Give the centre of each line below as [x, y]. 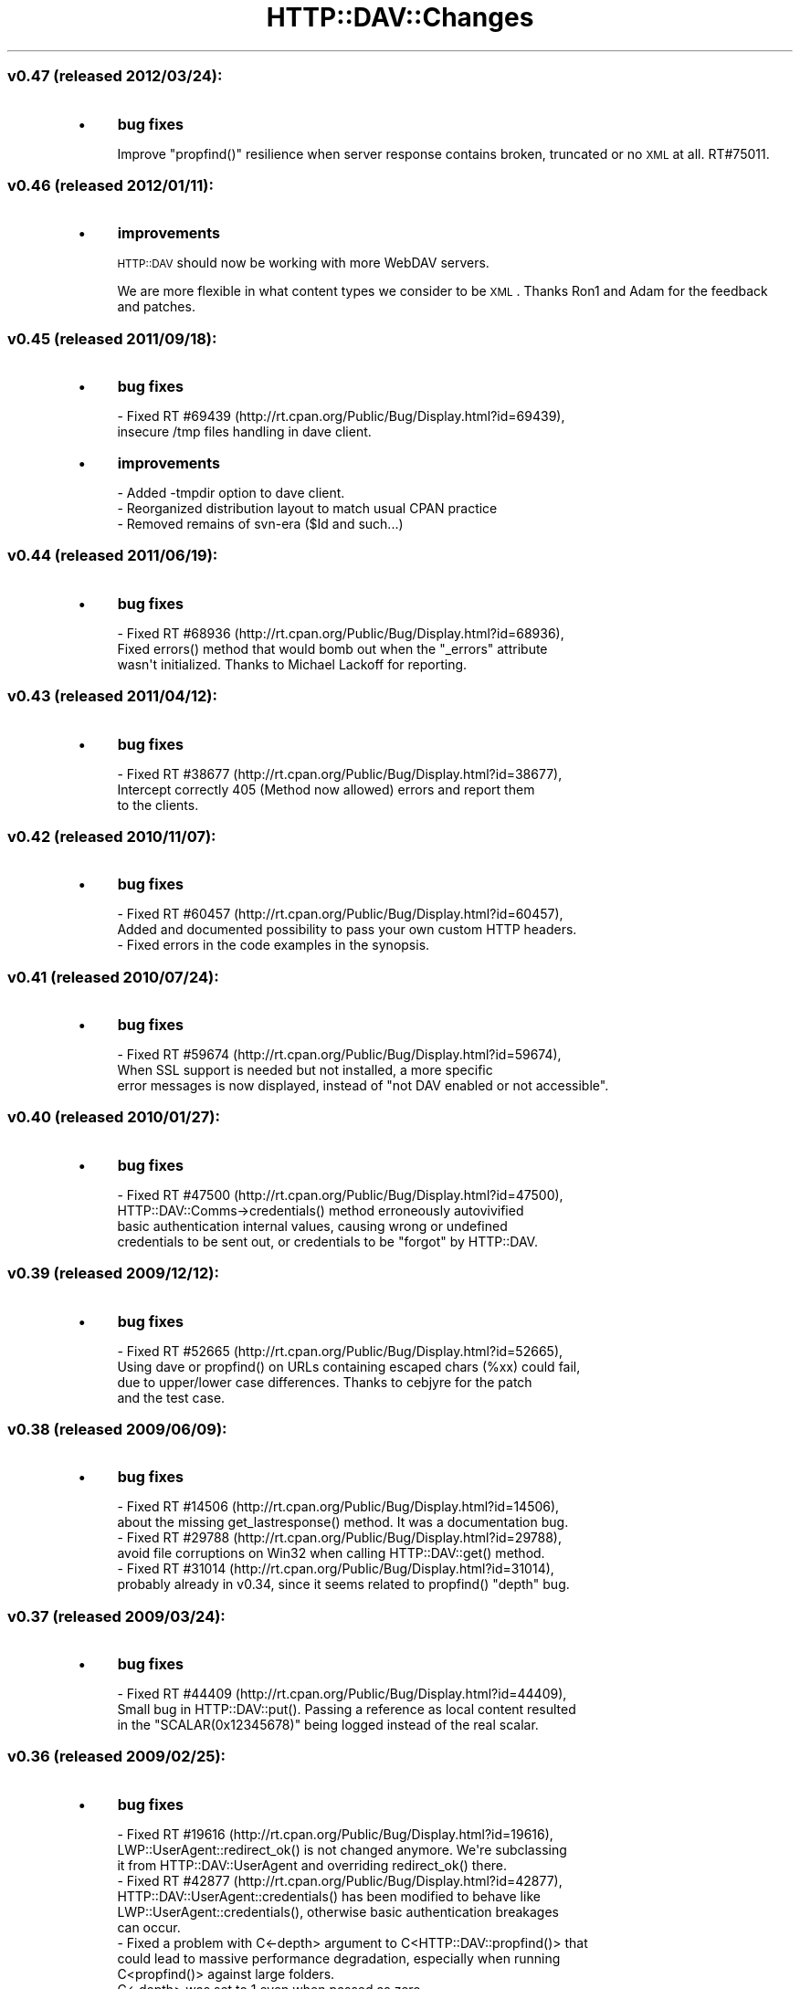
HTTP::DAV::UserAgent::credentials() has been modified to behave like [329, 1896]
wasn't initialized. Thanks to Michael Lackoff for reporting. [292, 664]
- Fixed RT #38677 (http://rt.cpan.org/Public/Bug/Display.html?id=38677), [340, 773]
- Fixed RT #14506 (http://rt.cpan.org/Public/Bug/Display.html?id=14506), [338, 1507]
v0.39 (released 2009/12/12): [113, 1273]
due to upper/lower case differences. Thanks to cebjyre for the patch [325, 1382]
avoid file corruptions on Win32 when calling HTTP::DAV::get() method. [331, 1553]
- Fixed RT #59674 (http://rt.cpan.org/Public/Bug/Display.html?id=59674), [339, 1054]
